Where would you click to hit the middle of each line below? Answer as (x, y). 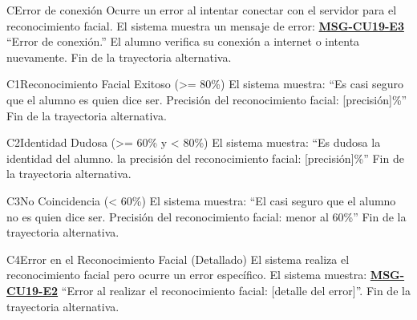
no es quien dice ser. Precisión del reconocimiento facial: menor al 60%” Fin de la (206, 216)
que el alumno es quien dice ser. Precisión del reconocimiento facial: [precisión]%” (207, 99)
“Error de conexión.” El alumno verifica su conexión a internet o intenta (183, 41)
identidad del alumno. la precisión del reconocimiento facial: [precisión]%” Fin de (205, 158)
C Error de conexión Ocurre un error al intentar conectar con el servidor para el (202, 10)
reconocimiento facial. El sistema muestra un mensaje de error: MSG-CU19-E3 (205, 25)
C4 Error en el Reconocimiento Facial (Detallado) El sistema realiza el (178, 259)
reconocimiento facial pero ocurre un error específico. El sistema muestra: (187, 275)
